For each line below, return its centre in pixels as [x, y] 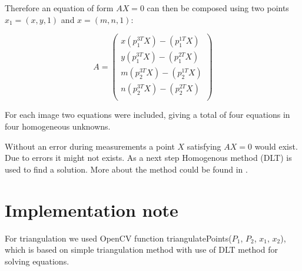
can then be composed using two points [218, 8]
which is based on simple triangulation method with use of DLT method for [141, 249]
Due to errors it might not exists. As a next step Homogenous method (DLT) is [148, 158]
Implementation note [92, 209]
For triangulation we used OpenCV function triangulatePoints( [118, 238]
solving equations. [37, 261]
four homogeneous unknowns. [58, 126]
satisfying [204, 146]
